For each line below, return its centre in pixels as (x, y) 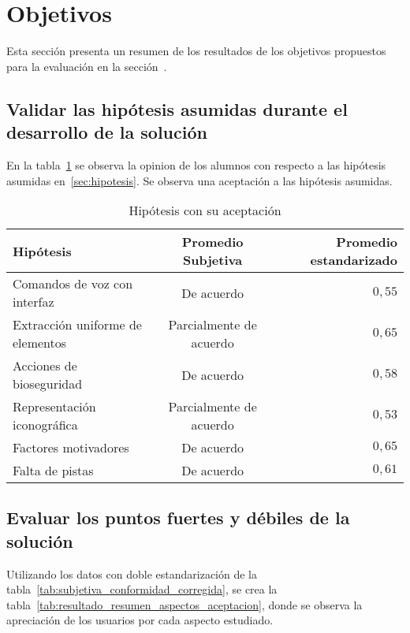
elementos (40, 343)
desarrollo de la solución (107, 132)
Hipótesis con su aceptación (205, 210)
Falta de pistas (53, 471)
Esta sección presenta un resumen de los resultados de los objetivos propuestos (196, 51)
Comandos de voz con (73, 284)
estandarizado (354, 260)
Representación (54, 407)
